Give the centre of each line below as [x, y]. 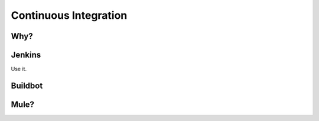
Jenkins [26, 55]
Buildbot [27, 85]
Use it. [19, 69]
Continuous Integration [69, 15]
